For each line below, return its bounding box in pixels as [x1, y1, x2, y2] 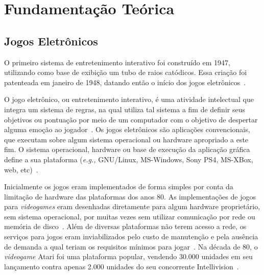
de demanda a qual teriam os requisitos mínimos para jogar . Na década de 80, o [4, 241, 258, 252]
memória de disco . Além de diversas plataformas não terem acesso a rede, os [4, 221, 247, 232]
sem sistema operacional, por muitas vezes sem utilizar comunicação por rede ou [4, 211, 255, 221]
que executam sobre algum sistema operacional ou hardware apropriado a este [4, 134, 249, 144]
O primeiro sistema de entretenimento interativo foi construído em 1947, [4, 57, 230, 67]
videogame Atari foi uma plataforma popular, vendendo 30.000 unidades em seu [4, 251, 253, 262]
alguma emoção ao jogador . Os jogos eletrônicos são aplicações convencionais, [4, 124, 250, 135]
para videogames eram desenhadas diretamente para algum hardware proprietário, [4, 201, 260, 212]
